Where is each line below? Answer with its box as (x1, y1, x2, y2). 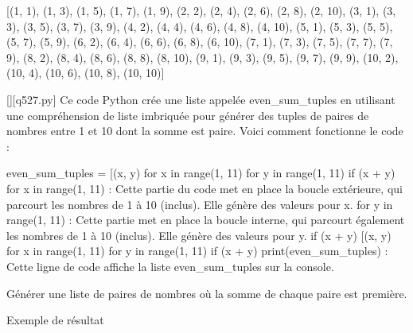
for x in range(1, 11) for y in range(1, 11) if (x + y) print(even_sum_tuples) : (6, 242, 388, 259)
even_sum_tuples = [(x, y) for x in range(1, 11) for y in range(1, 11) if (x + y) (6, 165, 395, 181)
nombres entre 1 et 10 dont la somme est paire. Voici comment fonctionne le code (6, 122, 403, 139)
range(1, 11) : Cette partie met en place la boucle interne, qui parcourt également (6, 211, 405, 228)
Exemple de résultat (6, 312, 104, 328)
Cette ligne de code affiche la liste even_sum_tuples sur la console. (6, 257, 334, 274)
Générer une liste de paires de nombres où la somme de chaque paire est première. (6, 285, 407, 301)
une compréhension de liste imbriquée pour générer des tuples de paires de (6, 106, 369, 123)
